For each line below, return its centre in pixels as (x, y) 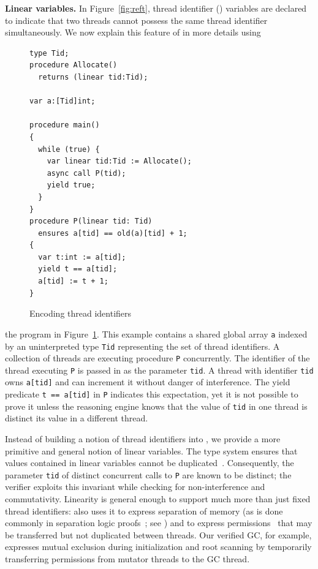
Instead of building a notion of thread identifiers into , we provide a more (143, 439)
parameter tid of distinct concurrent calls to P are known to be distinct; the (148, 474)
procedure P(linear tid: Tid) (91, 221)
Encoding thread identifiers (81, 313)
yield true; (71, 185)
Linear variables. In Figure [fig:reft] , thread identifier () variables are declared (156, 8)
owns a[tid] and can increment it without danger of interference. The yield (148, 382)
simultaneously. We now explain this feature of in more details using (133, 32)
